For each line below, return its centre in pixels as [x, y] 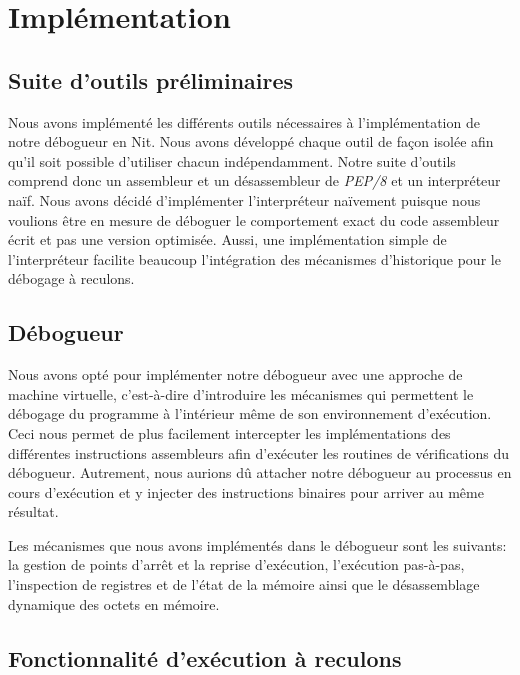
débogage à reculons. [71, 278]
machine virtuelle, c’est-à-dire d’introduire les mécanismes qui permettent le [241, 393]
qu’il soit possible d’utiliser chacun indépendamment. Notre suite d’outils [232, 160]
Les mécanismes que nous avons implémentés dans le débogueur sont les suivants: [257, 544]
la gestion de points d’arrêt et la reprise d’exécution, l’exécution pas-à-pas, [236, 564]
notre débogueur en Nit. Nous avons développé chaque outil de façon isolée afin [251, 141]
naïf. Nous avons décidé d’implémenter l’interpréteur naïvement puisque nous [244, 199]
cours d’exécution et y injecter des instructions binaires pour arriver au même [246, 491]
